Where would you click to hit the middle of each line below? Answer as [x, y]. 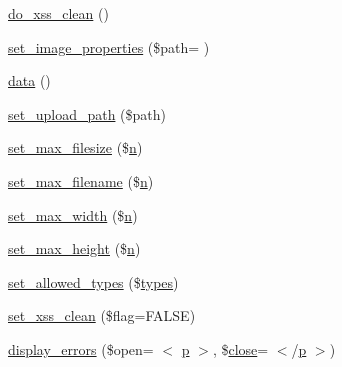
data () [29, 80]
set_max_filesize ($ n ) [75, 147]
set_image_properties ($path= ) [109, 46]
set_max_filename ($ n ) [81, 180]
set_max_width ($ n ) [73, 214]
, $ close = [240, 348]
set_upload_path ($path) [87, 113]
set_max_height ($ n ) [74, 248]
